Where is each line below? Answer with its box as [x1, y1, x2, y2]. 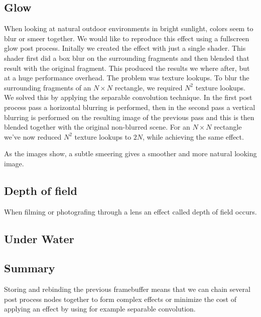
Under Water [4, 231, 74, 246]
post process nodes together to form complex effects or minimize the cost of [4, 293, 236, 304]
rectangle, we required [114, 82, 183, 92]
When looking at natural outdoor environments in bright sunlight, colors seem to [4, 23, 253, 34]
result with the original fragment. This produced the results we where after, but [4, 62, 250, 73]
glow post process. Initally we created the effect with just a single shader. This [4, 43, 246, 53]
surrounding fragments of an [4, 82, 91, 92]
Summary [4, 260, 55, 276]
